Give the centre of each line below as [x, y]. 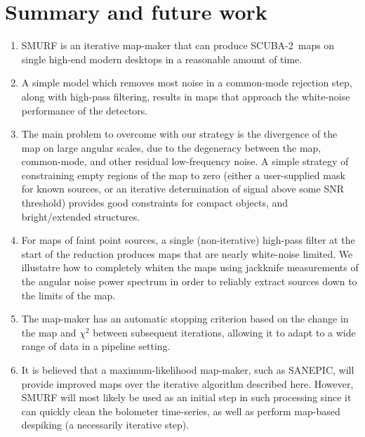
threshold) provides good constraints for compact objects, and [155, 203]
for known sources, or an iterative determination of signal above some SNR [182, 189]
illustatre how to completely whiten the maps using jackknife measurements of [190, 267]
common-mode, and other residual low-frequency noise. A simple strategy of [185, 161]
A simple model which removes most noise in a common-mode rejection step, [187, 83]
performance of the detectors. [85, 110]
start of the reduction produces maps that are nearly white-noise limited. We [187, 253]
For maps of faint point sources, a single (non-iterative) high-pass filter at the [188, 240]
